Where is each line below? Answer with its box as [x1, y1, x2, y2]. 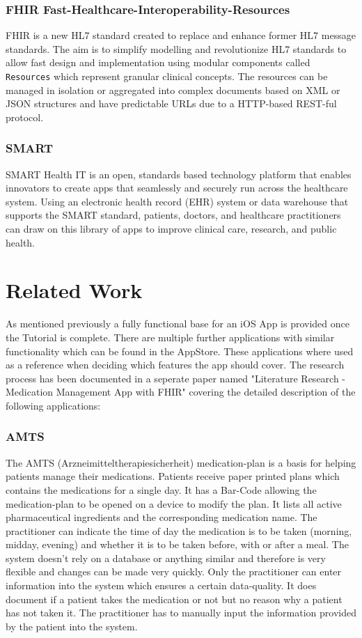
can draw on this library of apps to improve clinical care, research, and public [6, 221, 337, 236]
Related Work [6, 276, 143, 304]
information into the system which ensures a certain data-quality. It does [6, 578, 317, 593]
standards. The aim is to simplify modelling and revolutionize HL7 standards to [6, 41, 347, 56]
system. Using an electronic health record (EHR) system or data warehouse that [6, 194, 349, 208]
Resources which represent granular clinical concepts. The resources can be [6, 69, 328, 83]
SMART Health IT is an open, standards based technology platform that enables [6, 166, 352, 181]
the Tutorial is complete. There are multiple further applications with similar [6, 329, 335, 344]
